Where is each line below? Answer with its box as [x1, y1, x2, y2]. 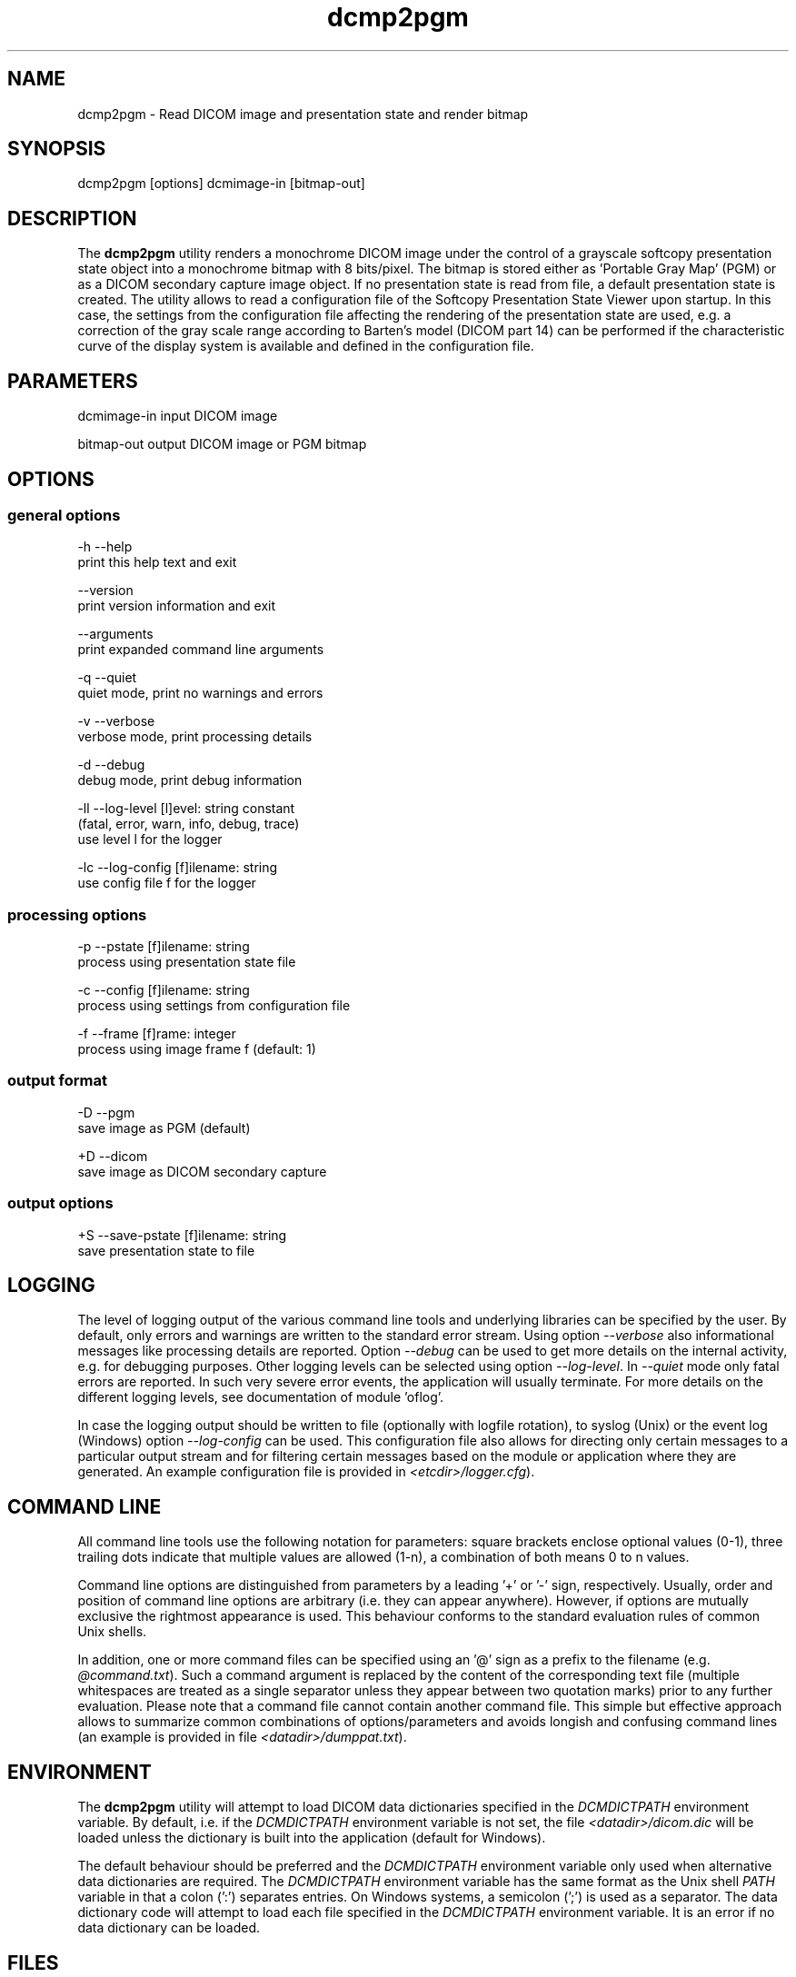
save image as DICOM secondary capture [77, 1163, 327, 1179]
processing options [7, 905, 147, 924]
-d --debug [77, 757, 145, 773]
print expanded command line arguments [77, 641, 324, 658]
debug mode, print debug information [77, 772, 303, 789]
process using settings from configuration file [77, 998, 351, 1014]
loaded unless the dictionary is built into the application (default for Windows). [77, 1830, 546, 1846]
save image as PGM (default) [77, 1119, 251, 1136]
